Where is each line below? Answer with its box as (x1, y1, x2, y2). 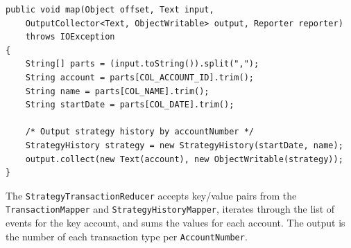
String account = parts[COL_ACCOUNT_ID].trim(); (25, 72, 254, 82)
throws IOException (25, 32, 115, 42)
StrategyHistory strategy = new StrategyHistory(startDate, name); (25, 140, 343, 150)
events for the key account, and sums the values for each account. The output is (6, 215, 345, 230)
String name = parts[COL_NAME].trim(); (25, 86, 209, 96)
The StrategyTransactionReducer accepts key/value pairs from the (6, 188, 297, 202)
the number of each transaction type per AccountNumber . (6, 229, 248, 243)
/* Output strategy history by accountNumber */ (25, 127, 254, 137)
